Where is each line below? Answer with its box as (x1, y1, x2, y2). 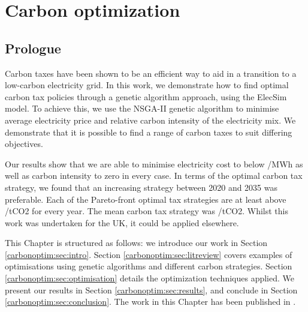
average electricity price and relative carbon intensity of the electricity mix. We (5, 113, 296, 126)
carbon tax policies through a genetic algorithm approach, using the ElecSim (5, 90, 287, 103)
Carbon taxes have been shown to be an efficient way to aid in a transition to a (5, 67, 297, 79)
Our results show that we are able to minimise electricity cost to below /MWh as (5, 157, 303, 170)
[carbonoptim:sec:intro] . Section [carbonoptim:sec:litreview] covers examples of (5, 248, 292, 260)
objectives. (5, 137, 43, 150)
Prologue (5, 38, 61, 57)
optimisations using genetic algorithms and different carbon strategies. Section (5, 260, 292, 272)
